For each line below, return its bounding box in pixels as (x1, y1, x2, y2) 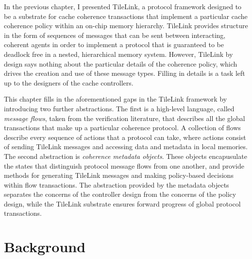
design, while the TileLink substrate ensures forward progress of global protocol (4, 198, 241, 208)
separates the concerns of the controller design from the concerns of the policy (4, 189, 236, 199)
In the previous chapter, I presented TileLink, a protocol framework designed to (4, 1, 242, 11)
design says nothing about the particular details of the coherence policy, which (4, 58, 237, 69)
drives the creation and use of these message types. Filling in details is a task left (4, 68, 245, 78)
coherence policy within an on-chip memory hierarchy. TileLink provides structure (4, 20, 248, 31)
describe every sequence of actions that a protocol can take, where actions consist (4, 132, 246, 142)
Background (4, 237, 86, 257)
